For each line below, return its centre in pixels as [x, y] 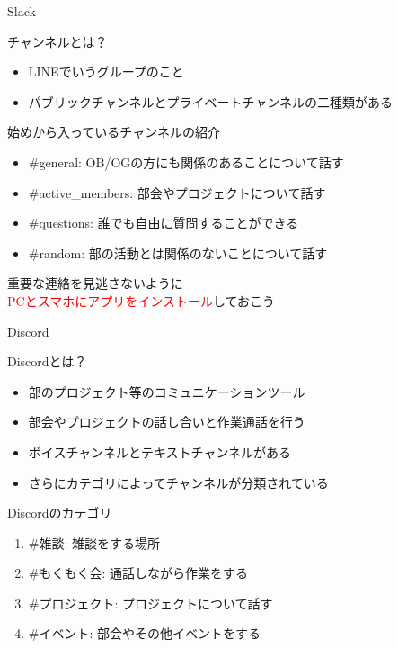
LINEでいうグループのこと [106, 72]
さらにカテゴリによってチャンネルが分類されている [178, 482]
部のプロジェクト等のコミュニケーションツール [167, 391]
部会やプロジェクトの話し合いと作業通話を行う [167, 422]
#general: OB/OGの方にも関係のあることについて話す [186, 162]
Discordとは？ [47, 361]
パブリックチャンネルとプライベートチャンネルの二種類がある [210, 101]
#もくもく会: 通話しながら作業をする [138, 573]
